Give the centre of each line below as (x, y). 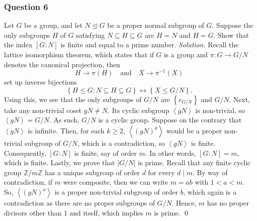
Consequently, (25, 153)
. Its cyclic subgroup (138, 110)
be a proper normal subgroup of (156, 25)
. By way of (210, 172)
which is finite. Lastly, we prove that (60, 163)
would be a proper (194, 131)
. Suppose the (233, 25)
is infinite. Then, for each (66, 131)
